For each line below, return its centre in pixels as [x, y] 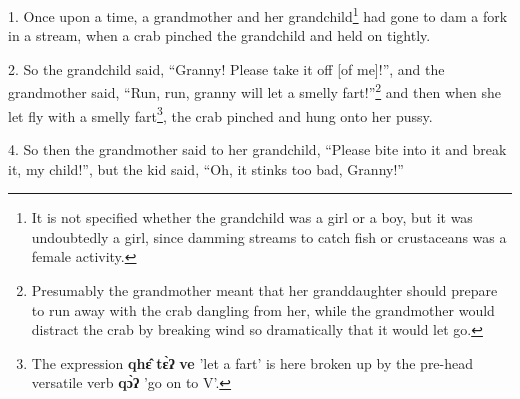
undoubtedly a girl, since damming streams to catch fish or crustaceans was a [269, 236]
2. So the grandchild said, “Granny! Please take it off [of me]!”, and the [226, 68]
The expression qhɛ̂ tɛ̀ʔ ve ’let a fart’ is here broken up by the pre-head [252, 362]
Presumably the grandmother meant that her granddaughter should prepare [264, 289]
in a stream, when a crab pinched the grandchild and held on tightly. [219, 35]
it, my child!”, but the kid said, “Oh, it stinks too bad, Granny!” [206, 168]
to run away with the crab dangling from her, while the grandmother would [263, 309]
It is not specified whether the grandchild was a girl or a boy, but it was [252, 217]
